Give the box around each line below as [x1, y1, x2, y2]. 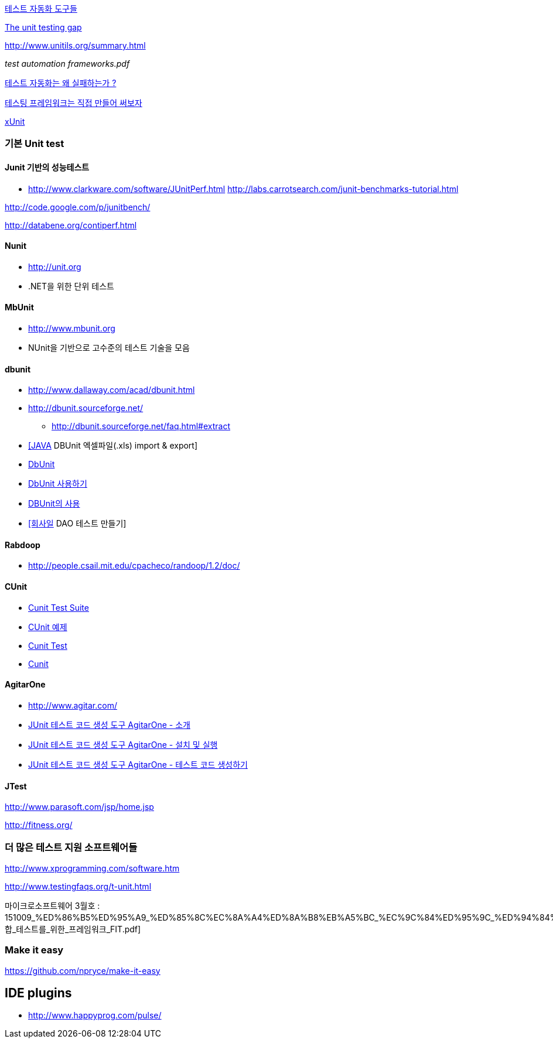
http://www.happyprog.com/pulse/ [28, 1010, 162, 1021]
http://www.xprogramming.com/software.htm [5, 863, 180, 873]
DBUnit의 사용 [28, 498, 80, 509]
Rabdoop [5, 539, 40, 550]
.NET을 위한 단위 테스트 [28, 281, 114, 291]
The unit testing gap [5, 22, 82, 32]
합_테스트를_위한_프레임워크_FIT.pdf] [5, 924, 141, 934]
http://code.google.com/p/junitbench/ [5, 201, 151, 212]
